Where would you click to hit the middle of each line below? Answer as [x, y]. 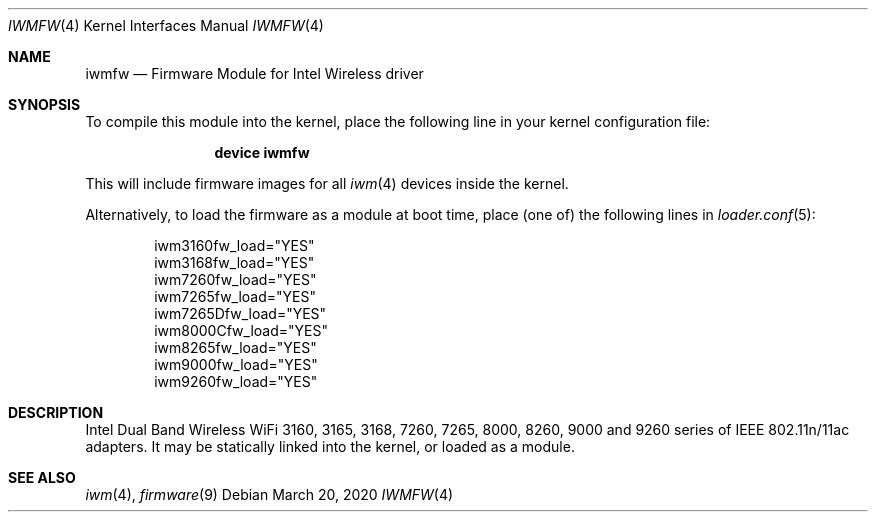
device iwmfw [262, 152]
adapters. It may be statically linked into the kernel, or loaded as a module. [330, 446]
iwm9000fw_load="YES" [236, 364]
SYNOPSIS [44, 104]
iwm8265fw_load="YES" [235, 347]
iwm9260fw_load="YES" [236, 381]
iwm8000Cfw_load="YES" [241, 330]
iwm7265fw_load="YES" [235, 296]
